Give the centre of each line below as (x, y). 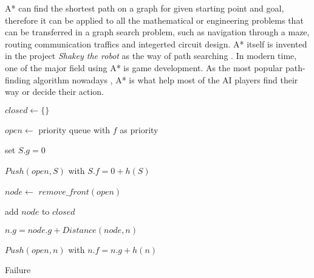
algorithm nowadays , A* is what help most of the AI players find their (166, 79)
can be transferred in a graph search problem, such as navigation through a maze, (157, 32)
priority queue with (74, 129)
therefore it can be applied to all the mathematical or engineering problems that (154, 20)
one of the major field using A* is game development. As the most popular (144, 67)
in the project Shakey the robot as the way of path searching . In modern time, (151, 56)
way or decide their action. (55, 92)
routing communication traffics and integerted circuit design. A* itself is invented (156, 43)
